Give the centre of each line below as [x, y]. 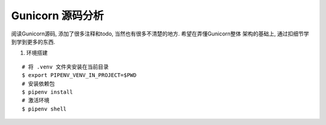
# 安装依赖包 [38, 84]
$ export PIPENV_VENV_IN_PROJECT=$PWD [79, 75]
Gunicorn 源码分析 [57, 16]
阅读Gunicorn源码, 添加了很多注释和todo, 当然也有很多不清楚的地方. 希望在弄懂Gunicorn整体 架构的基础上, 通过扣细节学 [160, 34]
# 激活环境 [36, 100]
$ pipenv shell [44, 109]
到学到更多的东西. [33, 41]
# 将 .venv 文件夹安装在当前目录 [65, 67]
